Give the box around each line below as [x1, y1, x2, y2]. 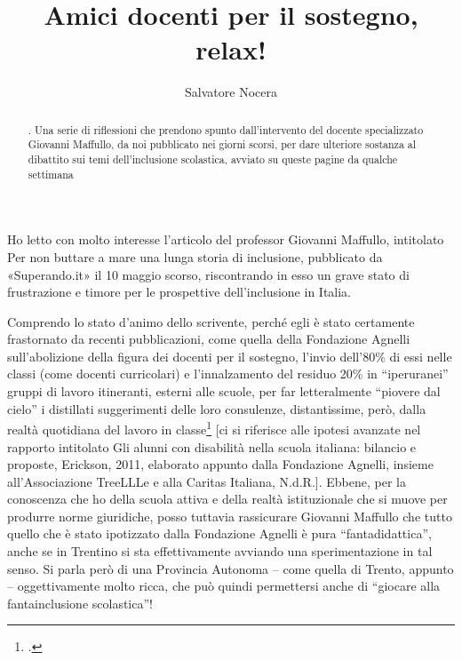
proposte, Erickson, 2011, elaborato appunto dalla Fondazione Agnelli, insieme [7, 455, 434, 473]
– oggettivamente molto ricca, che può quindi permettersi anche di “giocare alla [7, 577, 441, 595]
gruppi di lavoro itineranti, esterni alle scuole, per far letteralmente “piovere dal [7, 382, 441, 401]
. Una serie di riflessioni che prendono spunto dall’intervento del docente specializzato [28, 122, 424, 137]
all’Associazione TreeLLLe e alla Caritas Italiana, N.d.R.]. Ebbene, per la [7, 472, 406, 490]
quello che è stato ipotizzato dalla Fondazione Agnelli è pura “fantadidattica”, [7, 524, 432, 543]
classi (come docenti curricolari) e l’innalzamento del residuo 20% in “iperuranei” [7, 364, 449, 383]
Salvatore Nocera [185, 83, 277, 101]
